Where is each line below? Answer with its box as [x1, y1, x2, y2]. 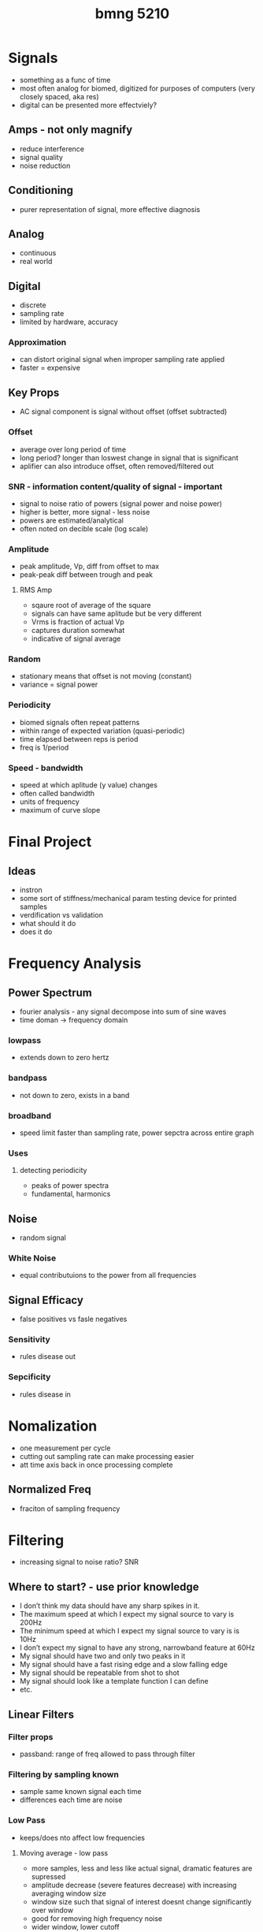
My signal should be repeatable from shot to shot [19, 1668, 180, 1677]
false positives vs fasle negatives [19, 1314, 128, 1324]
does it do [19, 927, 53, 936]
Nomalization [8, 1416, 98, 1435]
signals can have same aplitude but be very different [31, 609, 202, 619]
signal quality [19, 152, 63, 162]
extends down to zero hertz [19, 1053, 109, 1063]
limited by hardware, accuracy [19, 317, 118, 327]
